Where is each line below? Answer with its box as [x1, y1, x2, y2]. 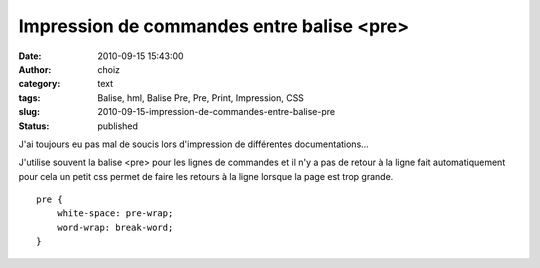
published [97, 120, 139, 132]
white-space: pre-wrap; [56, 208, 174, 219]
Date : [18, 50, 42, 62]
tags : [18, 91, 41, 104]
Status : [18, 120, 50, 132]
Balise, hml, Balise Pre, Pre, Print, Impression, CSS [97, 91, 305, 104]
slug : [18, 106, 40, 118]
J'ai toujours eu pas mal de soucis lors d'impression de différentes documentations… [18, 138, 369, 150]
